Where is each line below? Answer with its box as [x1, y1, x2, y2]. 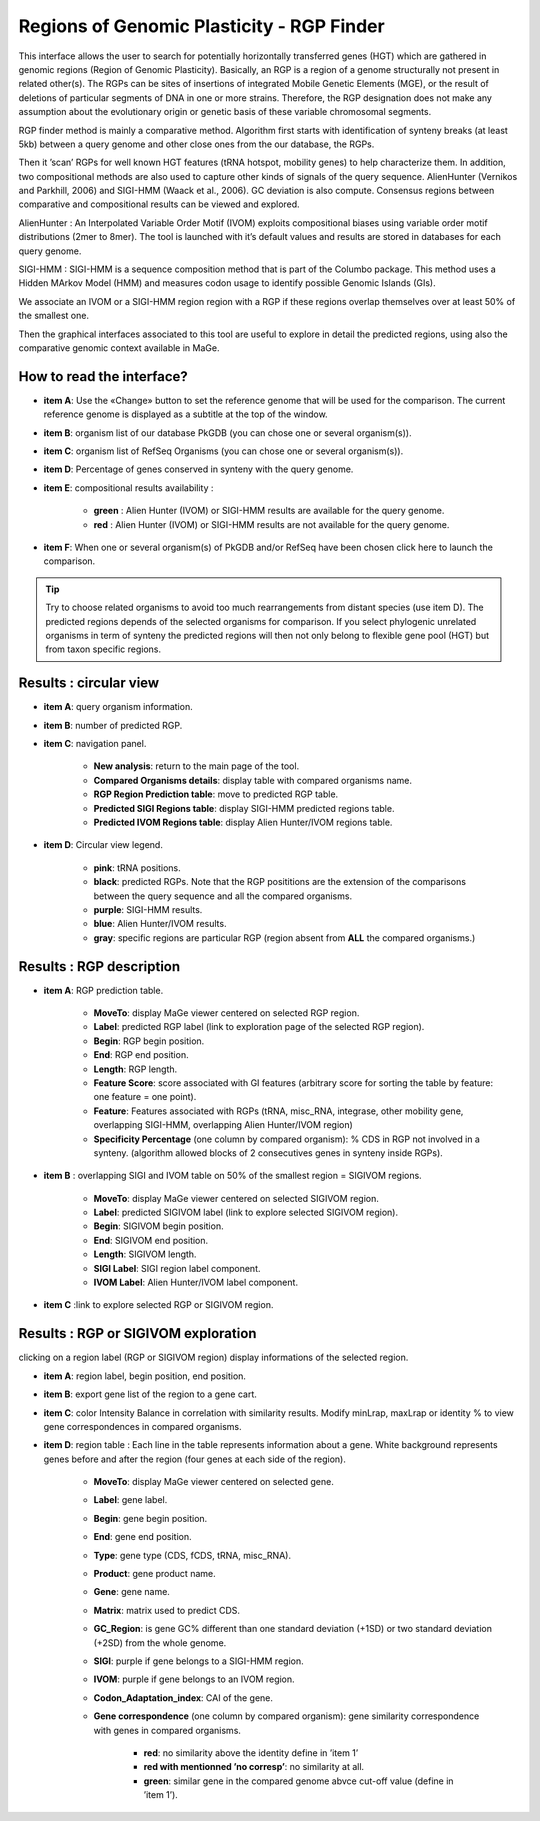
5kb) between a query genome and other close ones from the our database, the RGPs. [18, 138, 375, 150]
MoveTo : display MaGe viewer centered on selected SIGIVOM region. [93, 1192, 380, 1204]
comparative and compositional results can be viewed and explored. [18, 198, 300, 210]
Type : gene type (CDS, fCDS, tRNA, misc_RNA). [93, 1549, 292, 1561]
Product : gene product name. [93, 1568, 216, 1580]
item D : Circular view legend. [43, 839, 164, 851]
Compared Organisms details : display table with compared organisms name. [93, 774, 412, 786]
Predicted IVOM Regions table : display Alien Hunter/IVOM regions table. [93, 816, 393, 828]
